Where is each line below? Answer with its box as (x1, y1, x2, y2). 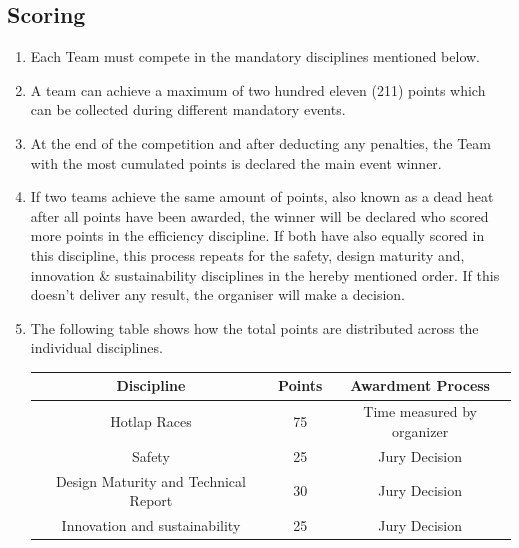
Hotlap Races (110, 411, 192, 432)
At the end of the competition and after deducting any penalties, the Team (30, 132, 491, 153)
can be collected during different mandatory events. (30, 99, 346, 120)
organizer (392, 420, 449, 441)
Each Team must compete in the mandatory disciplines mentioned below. (30, 46, 481, 67)
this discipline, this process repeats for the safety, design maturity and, (30, 244, 465, 265)
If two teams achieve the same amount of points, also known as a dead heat (30, 186, 494, 207)
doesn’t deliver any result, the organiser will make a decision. (30, 284, 405, 305)
